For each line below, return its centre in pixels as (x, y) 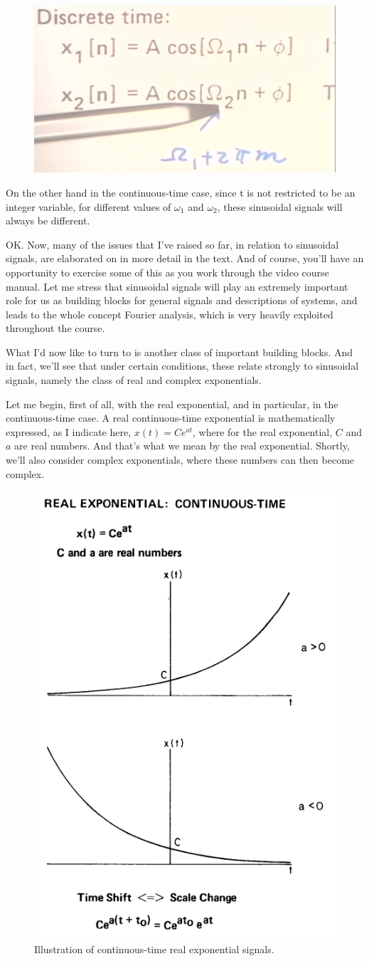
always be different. (48, 220)
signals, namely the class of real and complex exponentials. (134, 380)
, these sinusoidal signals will (280, 206)
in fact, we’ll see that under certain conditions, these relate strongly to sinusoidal (182, 366)
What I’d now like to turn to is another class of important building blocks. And (180, 352)
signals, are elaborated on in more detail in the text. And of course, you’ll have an (185, 258)
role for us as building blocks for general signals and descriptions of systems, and (182, 300)
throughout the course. (55, 328)
